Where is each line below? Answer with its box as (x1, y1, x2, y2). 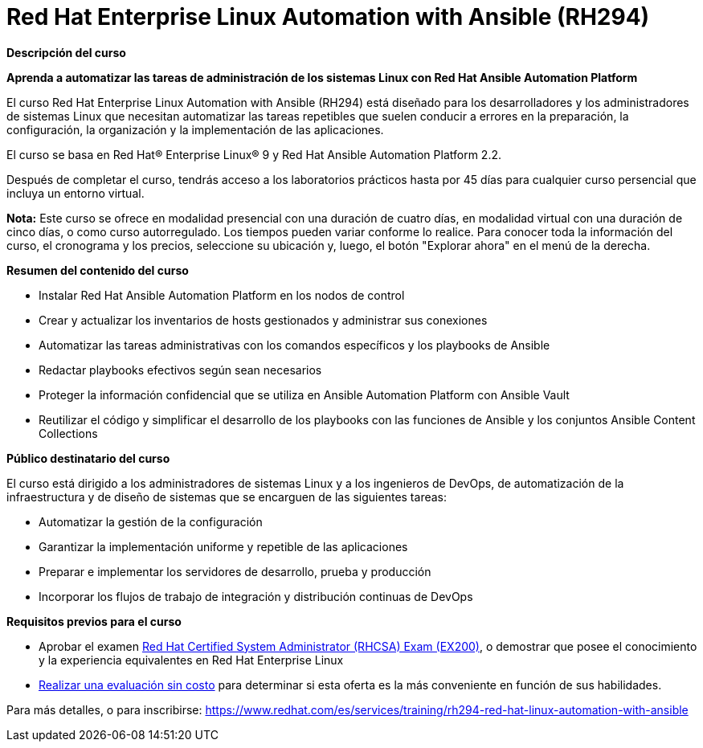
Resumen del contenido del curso (6, 263, 189, 277)
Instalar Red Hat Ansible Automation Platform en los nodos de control (39, 288, 405, 302)
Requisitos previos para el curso (6, 614, 182, 628)
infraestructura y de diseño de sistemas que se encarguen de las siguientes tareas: (6, 489, 448, 504)
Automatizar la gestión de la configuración (39, 514, 263, 529)
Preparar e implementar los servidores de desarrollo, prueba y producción (39, 564, 431, 578)
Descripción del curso (6, 45, 126, 59)
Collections (39, 426, 98, 440)
